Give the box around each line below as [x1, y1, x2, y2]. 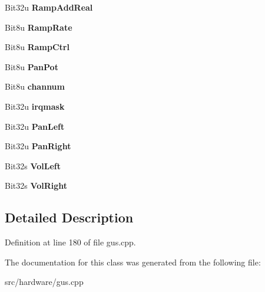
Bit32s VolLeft [5, 159, 61, 172]
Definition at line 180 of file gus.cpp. [5, 236, 136, 248]
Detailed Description [5, 208, 134, 227]
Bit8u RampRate [5, 21, 72, 33]
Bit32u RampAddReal [5, 1, 93, 13]
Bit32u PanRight [5, 140, 71, 152]
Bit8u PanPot [5, 60, 58, 73]
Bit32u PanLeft [5, 120, 65, 132]
